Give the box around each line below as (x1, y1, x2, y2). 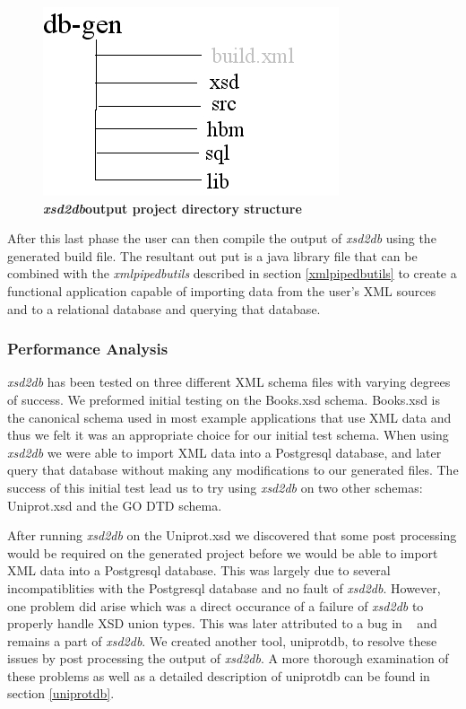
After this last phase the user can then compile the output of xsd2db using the (7, 229, 436, 248)
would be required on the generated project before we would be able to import (7, 543, 438, 562)
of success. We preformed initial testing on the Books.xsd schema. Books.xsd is (7, 390, 441, 408)
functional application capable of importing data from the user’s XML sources (7, 281, 436, 300)
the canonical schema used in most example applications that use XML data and (7, 407, 452, 426)
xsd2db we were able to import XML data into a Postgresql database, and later (7, 442, 442, 461)
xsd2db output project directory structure (43, 198, 302, 217)
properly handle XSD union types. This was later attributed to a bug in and (7, 614, 437, 633)
